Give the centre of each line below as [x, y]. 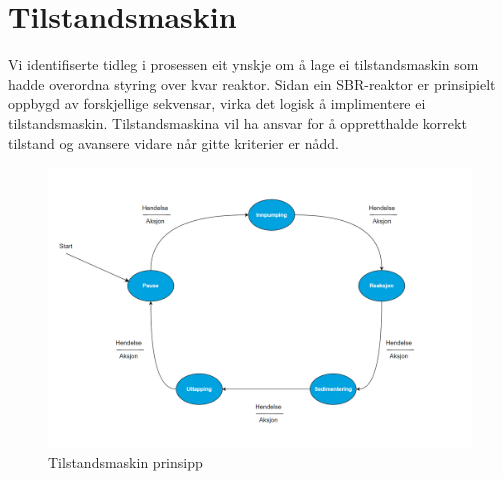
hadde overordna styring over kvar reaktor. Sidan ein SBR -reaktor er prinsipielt [252, 83]
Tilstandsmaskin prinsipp [125, 462]
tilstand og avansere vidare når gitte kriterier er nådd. [174, 142]
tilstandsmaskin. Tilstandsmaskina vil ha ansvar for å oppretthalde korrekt [237, 122]
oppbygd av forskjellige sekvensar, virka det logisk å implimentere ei [217, 103]
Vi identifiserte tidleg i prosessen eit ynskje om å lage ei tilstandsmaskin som [243, 64]
